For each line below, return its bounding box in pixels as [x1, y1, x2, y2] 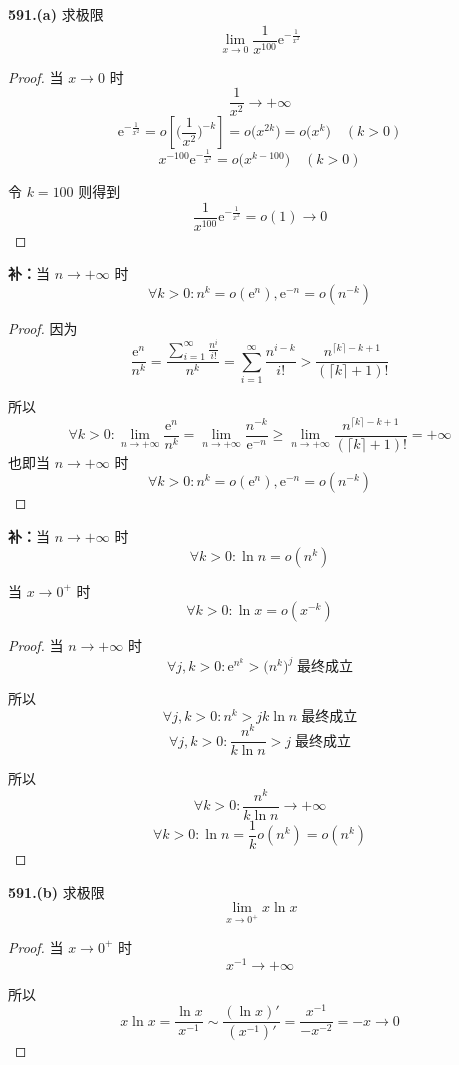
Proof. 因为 [8, 317, 78, 338]
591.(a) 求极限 [8, 4, 104, 24]
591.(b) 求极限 [8, 881, 105, 902]
